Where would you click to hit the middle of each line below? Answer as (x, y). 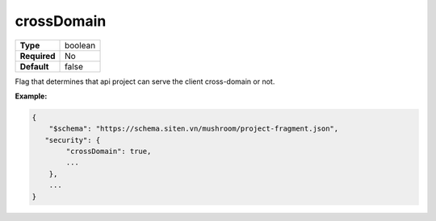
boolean (80, 45)
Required (38, 56)
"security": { (73, 140)
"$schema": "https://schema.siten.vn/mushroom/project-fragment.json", (194, 129)
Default (34, 66)
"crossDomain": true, (109, 152)
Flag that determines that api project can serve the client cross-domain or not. (145, 81)
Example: (31, 96)
